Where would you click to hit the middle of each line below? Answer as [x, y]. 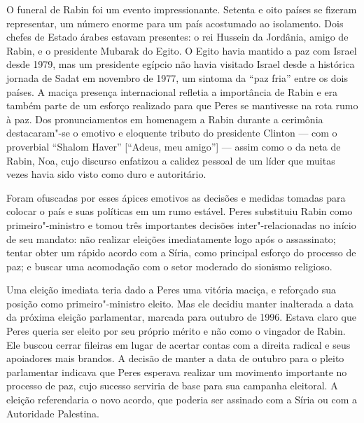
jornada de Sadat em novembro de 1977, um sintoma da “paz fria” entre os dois [177, 77]
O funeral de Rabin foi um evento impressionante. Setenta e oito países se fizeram [182, 9]
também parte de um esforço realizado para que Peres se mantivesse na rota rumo [182, 105]
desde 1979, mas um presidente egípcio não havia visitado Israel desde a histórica [181, 64]
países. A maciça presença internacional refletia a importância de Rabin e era [172, 91]
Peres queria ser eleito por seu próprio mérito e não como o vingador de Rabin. [176, 331]
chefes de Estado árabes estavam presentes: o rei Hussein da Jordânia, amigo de [177, 37]
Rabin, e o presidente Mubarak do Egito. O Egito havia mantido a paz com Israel [182, 50]
